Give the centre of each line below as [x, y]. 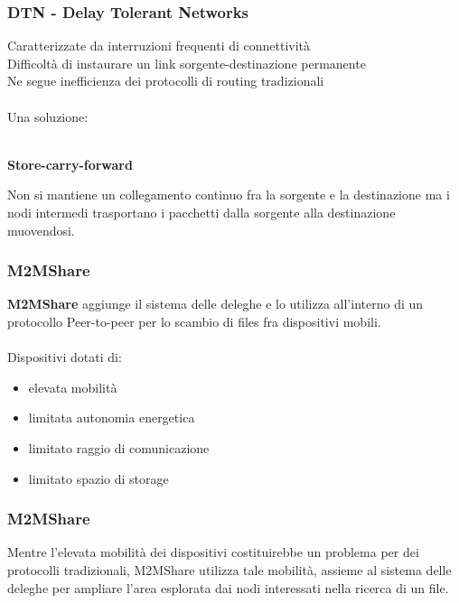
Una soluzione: [48, 116]
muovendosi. [41, 230]
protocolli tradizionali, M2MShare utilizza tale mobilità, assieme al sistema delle [229, 569]
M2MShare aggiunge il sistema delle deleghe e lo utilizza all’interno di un [215, 304]
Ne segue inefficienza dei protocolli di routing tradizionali [166, 81]
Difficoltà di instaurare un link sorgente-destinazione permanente [187, 63]
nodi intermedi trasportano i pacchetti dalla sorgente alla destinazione [201, 212]
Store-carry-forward [70, 164]
